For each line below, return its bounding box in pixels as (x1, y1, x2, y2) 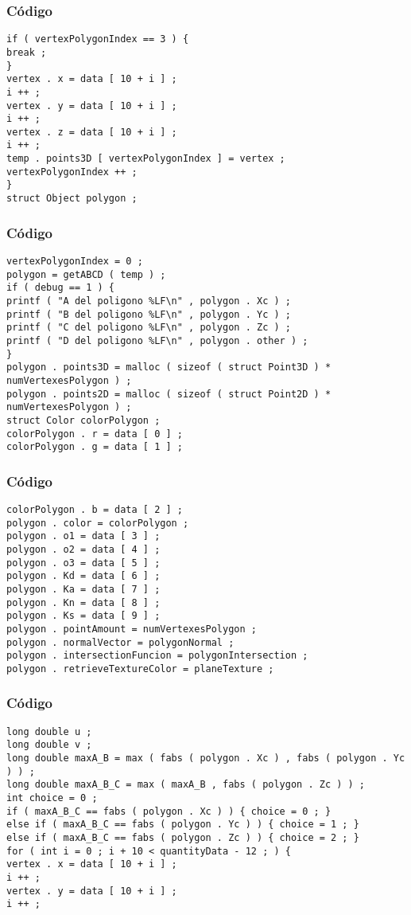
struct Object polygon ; (6, 193, 138, 205)
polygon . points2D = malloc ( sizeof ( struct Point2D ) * (6, 388, 332, 400)
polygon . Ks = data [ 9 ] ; (6, 610, 161, 622)
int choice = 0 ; (6, 792, 98, 804)
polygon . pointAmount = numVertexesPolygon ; (6, 623, 257, 635)
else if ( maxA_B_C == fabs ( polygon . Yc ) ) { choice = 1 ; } (6, 819, 359, 831)
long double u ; (6, 725, 92, 737)
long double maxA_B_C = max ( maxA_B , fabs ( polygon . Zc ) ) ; (6, 779, 366, 791)
